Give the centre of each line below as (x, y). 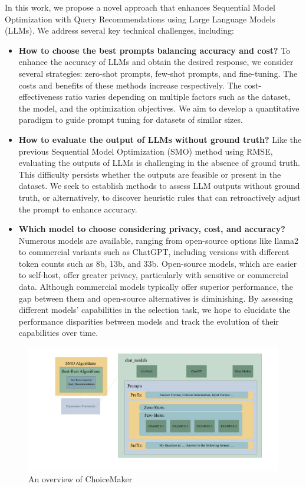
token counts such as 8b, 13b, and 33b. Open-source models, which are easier (158, 263)
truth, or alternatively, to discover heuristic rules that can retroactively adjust (159, 197)
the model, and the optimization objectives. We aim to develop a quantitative (159, 108)
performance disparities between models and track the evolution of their (149, 321)
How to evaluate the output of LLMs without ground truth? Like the (160, 139)
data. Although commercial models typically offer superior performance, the (156, 287)
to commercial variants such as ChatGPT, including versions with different (154, 252)
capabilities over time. (58, 333)
